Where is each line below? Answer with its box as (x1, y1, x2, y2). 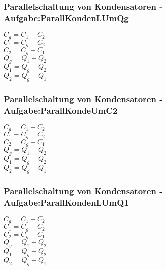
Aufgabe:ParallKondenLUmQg (4, 11, 129, 24)
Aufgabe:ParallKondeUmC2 (4, 104, 118, 116)
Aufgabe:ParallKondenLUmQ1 (4, 196, 129, 208)
